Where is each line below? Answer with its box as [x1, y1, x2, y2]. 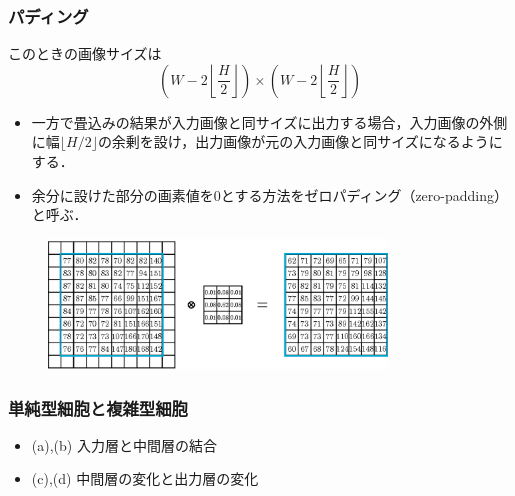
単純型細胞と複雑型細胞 [8, 395, 188, 420]
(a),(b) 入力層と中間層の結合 [31, 434, 217, 455]
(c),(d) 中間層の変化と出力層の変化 [31, 468, 259, 489]
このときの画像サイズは [8, 43, 162, 64]
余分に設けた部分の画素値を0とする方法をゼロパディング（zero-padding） [31, 184, 509, 205]
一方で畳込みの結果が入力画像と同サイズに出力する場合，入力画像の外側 [31, 111, 508, 132]
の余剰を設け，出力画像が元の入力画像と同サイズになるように [97, 131, 503, 152]
